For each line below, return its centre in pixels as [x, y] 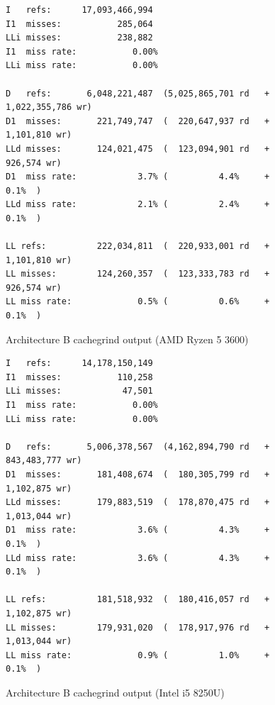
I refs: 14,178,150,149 [79, 363]
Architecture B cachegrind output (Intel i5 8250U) [115, 692]
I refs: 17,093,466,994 [79, 10]
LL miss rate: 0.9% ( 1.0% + [138, 655]
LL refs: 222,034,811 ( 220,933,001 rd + [138, 246]
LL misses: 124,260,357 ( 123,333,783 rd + [138, 274]
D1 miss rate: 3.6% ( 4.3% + [138, 530]
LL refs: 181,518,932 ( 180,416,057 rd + [138, 600]
